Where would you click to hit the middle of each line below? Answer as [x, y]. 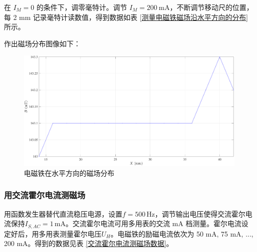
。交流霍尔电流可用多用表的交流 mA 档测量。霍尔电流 [153, 223]
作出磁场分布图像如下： [42, 43]
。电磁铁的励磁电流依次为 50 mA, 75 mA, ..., [182, 233]
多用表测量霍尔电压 [70, 233]
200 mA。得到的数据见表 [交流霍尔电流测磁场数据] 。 [89, 243]
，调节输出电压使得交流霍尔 [200, 213]
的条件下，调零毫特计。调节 [82, 7]
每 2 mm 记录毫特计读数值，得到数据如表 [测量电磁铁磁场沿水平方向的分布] [126, 17]
